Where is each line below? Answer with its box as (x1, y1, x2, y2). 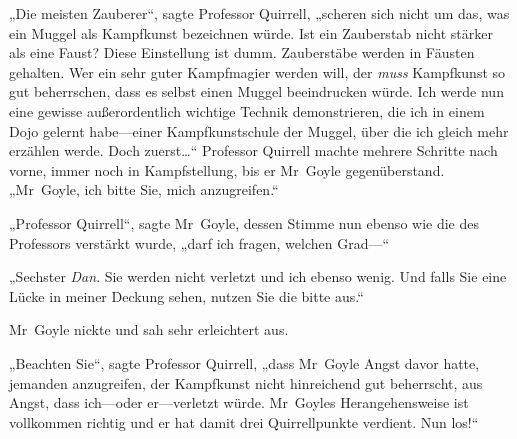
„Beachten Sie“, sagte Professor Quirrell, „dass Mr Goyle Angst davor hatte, (9, 352, 480, 373)
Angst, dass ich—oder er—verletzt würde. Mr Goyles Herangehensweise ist (9, 392, 469, 413)
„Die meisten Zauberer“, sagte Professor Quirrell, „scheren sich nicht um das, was (9, 3, 510, 23)
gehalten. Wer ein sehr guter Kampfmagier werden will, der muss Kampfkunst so (9, 61, 506, 82)
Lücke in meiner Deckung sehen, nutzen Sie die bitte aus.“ (9, 285, 364, 306)
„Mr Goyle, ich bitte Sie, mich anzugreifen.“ (9, 179, 279, 200)
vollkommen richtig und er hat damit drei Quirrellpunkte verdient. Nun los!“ (9, 411, 479, 432)
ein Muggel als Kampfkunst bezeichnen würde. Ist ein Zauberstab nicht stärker (9, 22, 493, 43)
